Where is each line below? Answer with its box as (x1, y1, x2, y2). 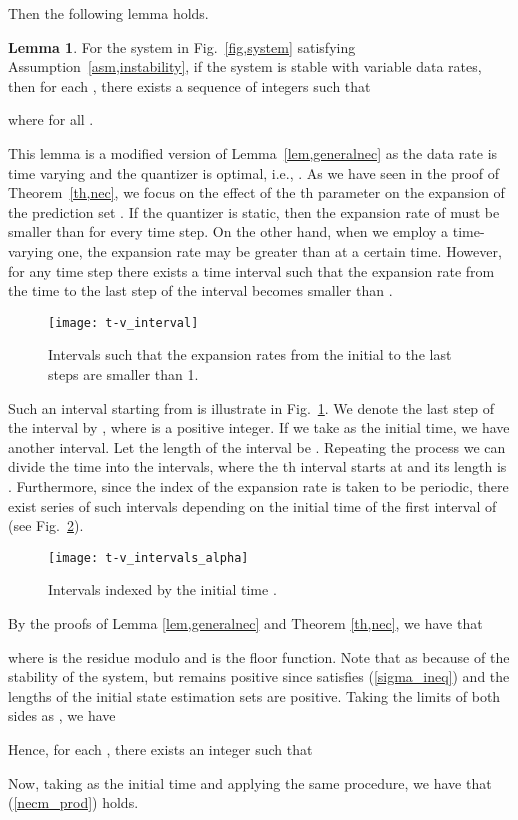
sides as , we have (8, 705, 116, 726)
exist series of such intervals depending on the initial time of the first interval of (8, 495, 497, 516)
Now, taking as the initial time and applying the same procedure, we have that (8, 772, 492, 793)
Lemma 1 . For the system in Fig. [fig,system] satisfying (8, 36, 356, 57)
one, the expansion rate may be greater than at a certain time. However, (57, 240, 502, 261)
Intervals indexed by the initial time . (48, 579, 277, 600)
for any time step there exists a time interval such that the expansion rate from (8, 260, 495, 281)
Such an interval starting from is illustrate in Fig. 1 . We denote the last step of (8, 397, 495, 418)
